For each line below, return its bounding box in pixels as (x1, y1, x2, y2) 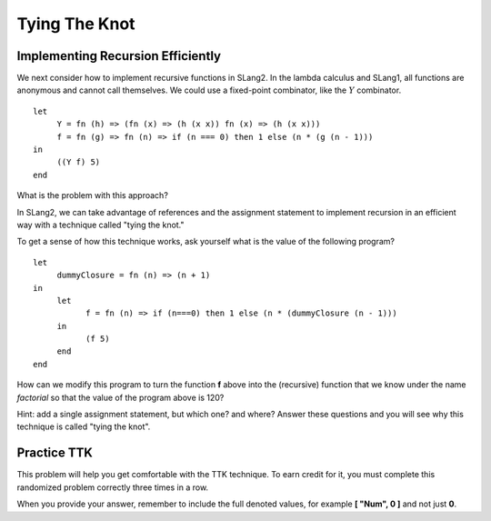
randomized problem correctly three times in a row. (16, 482, 209, 493)
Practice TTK (16, 446, 93, 461)
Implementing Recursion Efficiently (16, 48, 222, 64)
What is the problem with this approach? (16, 190, 168, 201)
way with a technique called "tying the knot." (16, 219, 185, 230)
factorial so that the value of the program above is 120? (16, 392, 225, 403)
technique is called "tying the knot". (16, 421, 151, 432)
